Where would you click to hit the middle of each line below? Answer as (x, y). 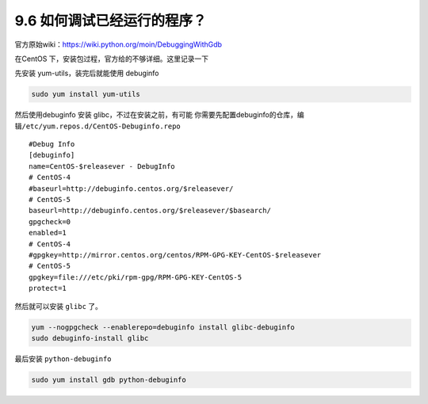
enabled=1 (48, 233)
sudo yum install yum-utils (86, 94)
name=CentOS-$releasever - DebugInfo (102, 166)
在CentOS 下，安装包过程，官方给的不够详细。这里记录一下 (112, 59)
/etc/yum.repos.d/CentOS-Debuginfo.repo (101, 126)
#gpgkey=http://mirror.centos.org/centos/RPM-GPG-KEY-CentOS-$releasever (175, 255)
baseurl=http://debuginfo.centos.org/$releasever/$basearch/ (150, 211)
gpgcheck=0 (50, 221)
